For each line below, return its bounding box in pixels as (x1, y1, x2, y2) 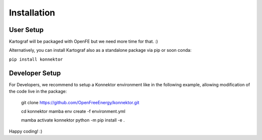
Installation (9, 7, 55, 18)
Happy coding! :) (9, 128, 43, 134)
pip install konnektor (9, 56, 63, 62)
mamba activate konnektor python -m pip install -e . (21, 117, 125, 123)
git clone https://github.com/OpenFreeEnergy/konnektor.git (21, 99, 140, 105)
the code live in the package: (9, 89, 67, 94)
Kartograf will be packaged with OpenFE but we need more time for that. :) (9, 39, 158, 45)
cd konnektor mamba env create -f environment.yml (21, 108, 126, 114)
